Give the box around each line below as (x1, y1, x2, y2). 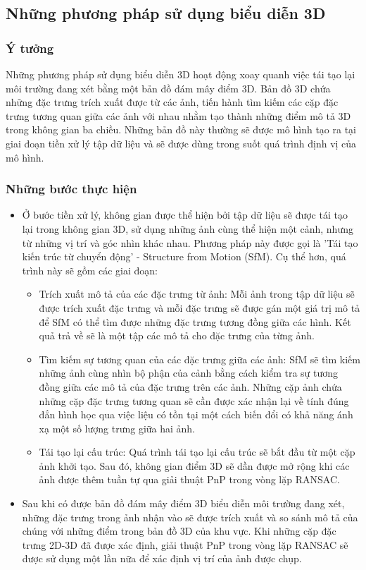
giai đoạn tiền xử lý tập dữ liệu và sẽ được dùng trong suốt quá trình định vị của (6, 135, 357, 150)
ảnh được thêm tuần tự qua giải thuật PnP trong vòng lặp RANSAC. (39, 472, 340, 487)
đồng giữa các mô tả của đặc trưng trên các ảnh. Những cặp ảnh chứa (39, 379, 342, 394)
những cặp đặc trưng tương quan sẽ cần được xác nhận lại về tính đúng (39, 393, 349, 408)
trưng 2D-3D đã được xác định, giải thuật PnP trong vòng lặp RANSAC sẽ (22, 537, 348, 552)
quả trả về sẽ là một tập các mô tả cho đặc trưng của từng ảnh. (39, 328, 315, 343)
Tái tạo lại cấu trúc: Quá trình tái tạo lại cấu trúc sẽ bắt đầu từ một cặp (39, 444, 355, 459)
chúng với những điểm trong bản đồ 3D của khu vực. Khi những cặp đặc (22, 523, 336, 538)
